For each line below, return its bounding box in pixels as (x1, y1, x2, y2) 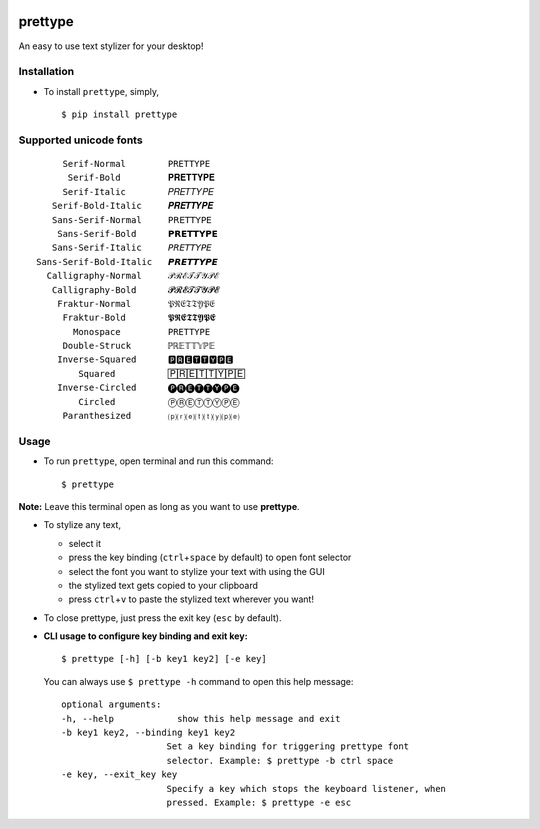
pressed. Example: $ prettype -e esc (166, 796, 352, 808)
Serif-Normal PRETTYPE (62, 158, 211, 169)
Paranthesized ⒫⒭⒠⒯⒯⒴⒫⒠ (62, 410, 240, 422)
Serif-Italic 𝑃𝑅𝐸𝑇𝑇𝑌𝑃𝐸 (62, 186, 214, 197)
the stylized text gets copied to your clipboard (68, 579, 259, 591)
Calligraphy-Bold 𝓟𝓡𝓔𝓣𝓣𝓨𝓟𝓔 (51, 284, 220, 295)
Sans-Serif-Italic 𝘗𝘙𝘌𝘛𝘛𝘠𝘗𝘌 (51, 242, 212, 254)
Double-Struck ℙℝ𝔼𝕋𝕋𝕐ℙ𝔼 (62, 340, 216, 352)
